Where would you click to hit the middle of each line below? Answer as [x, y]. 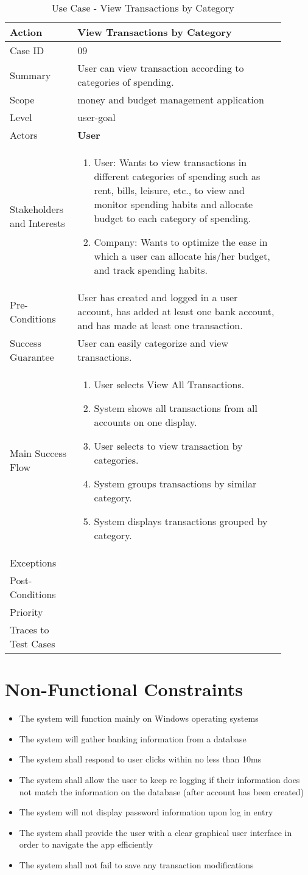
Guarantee [32, 357]
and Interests [37, 223]
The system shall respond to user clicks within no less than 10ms [140, 759]
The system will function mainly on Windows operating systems [139, 718]
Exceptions [33, 563]
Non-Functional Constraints [124, 689]
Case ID [27, 50]
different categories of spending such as [177, 176]
